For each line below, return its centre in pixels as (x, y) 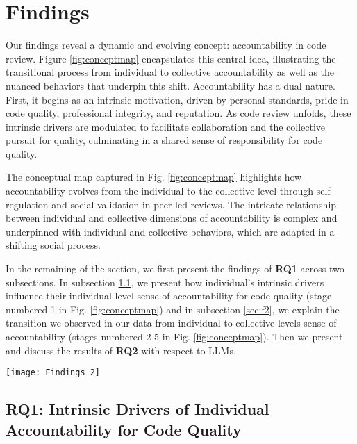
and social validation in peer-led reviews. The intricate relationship (194, 204)
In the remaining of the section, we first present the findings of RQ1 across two (175, 269)
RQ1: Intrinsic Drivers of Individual (138, 409)
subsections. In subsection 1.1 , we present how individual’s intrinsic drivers (165, 282)
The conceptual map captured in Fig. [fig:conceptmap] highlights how (154, 177)
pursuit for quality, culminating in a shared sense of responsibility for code (164, 140)
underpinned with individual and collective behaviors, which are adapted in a (170, 231)
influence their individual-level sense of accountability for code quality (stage (169, 296)
